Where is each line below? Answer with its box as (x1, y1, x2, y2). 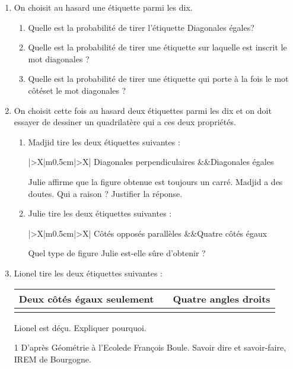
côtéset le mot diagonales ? (28, 84, 126, 96)
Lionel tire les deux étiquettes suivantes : (14, 266, 163, 279)
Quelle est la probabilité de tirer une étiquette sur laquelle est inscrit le (28, 41, 287, 53)
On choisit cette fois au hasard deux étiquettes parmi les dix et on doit (14, 104, 272, 116)
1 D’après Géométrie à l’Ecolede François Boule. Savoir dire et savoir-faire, (14, 341, 286, 354)
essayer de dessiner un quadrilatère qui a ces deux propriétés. (14, 116, 236, 128)
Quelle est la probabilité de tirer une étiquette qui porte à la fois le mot (28, 72, 289, 85)
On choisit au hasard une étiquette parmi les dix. (14, 1, 193, 13)
